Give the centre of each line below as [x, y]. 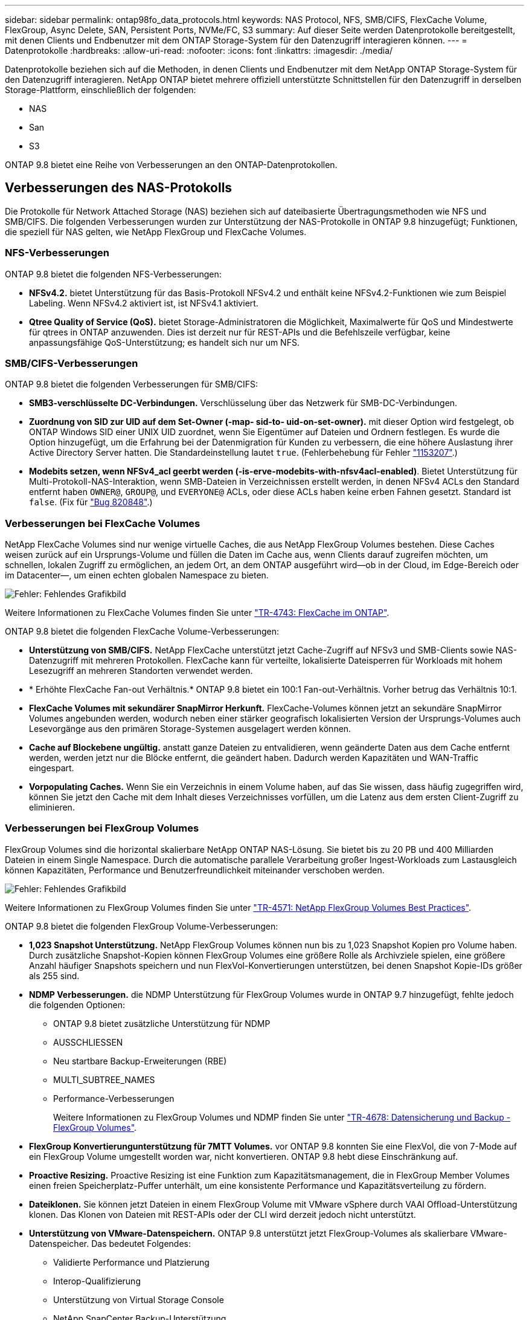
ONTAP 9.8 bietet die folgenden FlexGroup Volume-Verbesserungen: [142, 926]
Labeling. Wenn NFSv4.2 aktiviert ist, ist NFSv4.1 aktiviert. [144, 303]
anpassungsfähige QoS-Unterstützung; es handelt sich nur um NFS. [164, 342]
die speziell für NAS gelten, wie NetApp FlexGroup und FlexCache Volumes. [156, 231]
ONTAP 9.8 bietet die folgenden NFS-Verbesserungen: [113, 274]
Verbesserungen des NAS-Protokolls [119, 188]
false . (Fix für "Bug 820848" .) [91, 502]
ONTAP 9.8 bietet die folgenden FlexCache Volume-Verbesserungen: [142, 632]
